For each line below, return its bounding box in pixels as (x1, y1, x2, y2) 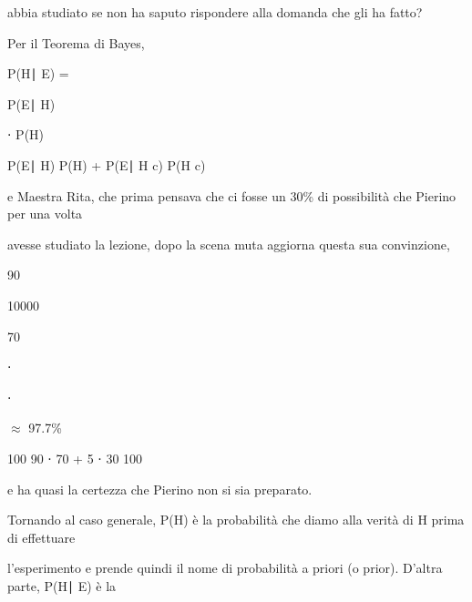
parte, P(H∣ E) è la (7, 576, 117, 595)
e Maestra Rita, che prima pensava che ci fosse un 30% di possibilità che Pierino (7, 186, 457, 205)
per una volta (7, 204, 83, 223)
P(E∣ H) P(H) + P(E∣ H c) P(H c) (7, 155, 206, 174)
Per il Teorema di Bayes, (7, 33, 145, 52)
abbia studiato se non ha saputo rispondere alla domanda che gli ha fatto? (7, 3, 423, 21)
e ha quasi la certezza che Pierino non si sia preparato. (7, 479, 313, 498)
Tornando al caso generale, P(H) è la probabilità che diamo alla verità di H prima (7, 510, 465, 529)
